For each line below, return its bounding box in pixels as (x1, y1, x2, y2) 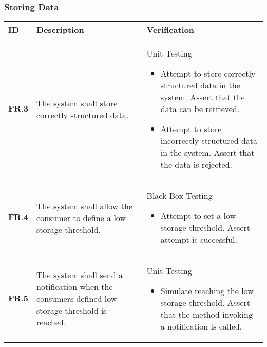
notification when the (36, 281, 113, 293)
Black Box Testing (146, 190, 213, 202)
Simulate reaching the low (160, 285, 254, 297)
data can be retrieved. (160, 103, 240, 115)
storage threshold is (36, 304, 107, 317)
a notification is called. (160, 320, 242, 333)
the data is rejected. (160, 158, 232, 171)
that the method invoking (160, 308, 253, 321)
